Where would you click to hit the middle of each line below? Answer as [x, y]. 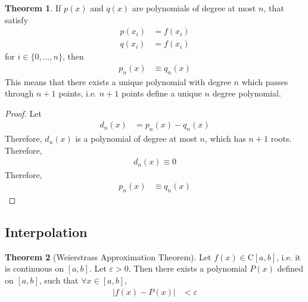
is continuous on [34, 268]
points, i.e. [78, 93]
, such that [59, 280]
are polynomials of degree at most [194, 8]
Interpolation [46, 231]
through [19, 93]
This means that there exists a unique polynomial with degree [118, 81]
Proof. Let [23, 113]
